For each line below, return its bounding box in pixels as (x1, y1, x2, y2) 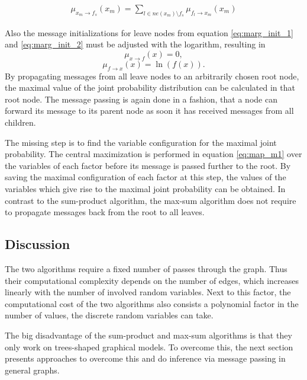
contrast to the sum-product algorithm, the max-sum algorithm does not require (5, 194, 296, 206)
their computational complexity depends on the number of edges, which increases (5, 274, 299, 286)
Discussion (5, 235, 70, 253)
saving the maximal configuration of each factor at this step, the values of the (5, 171, 286, 183)
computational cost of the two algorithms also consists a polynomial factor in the (5, 297, 299, 309)
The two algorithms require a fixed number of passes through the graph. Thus (5, 263, 287, 274)
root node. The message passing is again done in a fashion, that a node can (5, 92, 277, 105)
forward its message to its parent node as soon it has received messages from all (5, 104, 294, 117)
